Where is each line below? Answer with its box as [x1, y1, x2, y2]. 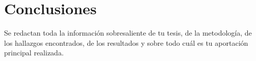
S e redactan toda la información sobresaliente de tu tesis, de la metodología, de [4, 27, 252, 38]
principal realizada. [4, 47, 64, 58]
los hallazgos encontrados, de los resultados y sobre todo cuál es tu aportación [4, 37, 248, 48]
